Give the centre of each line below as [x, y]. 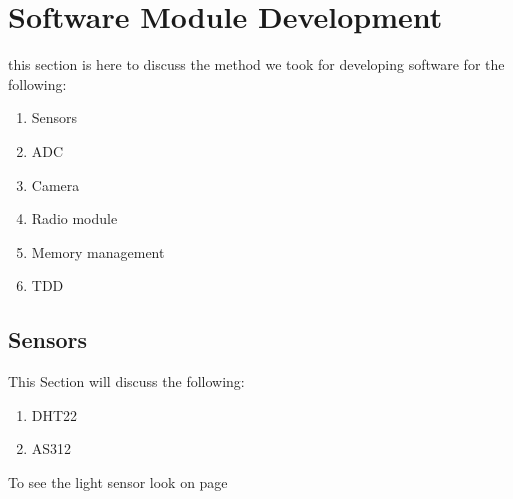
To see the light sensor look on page [118, 481]
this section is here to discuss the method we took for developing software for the [256, 64]
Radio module [74, 218]
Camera [55, 184]
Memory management [98, 251]
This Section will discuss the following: [126, 381]
